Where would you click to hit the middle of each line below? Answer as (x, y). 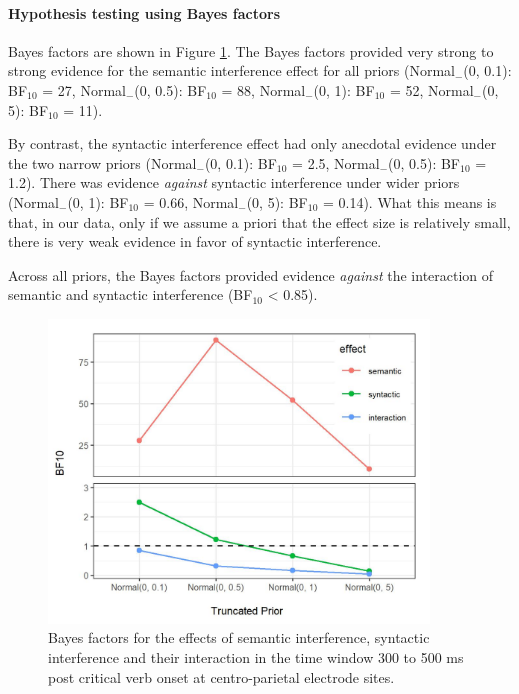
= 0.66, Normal (191, 201)
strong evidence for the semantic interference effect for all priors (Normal (231, 70)
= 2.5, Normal (336, 162)
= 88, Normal (263, 89)
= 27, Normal (84, 89)
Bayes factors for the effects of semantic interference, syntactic (239, 637)
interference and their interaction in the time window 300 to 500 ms (256, 656)
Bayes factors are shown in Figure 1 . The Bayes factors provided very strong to (251, 50)
